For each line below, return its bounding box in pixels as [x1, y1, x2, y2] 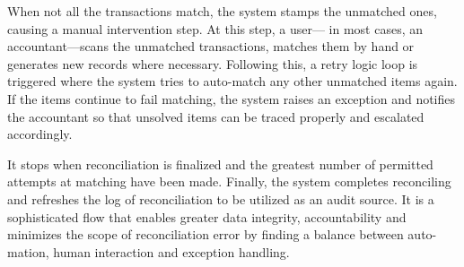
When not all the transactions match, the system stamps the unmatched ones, [7, 2, 437, 20]
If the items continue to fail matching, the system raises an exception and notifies [7, 89, 456, 108]
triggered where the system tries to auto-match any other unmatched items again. [7, 72, 458, 90]
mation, [7, 242, 49, 261]
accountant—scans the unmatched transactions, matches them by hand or [7, 37, 415, 56]
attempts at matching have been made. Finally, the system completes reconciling [7, 172, 451, 191]
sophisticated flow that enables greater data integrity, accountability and [7, 207, 407, 226]
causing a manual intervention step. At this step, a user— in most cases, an [7, 19, 424, 38]
